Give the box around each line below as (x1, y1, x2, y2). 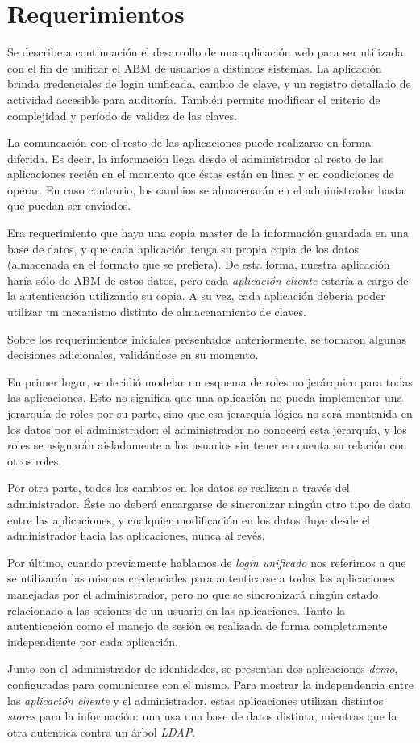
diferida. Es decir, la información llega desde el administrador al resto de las (7, 149, 383, 166)
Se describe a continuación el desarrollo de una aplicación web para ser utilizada (7, 44, 404, 61)
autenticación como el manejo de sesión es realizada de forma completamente (7, 617, 388, 634)
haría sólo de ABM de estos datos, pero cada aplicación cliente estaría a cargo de (7, 271, 409, 288)
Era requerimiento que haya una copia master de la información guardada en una (7, 224, 409, 241)
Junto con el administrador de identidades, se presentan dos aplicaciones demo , (7, 660, 398, 677)
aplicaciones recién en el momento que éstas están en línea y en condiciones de (7, 165, 394, 182)
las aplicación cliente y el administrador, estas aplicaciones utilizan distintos (7, 691, 384, 708)
